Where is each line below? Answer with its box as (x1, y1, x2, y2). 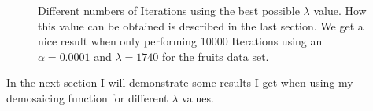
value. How (313, 2, 367, 18)
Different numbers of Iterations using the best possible (38, 2, 300, 18)
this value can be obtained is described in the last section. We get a (38, 17, 364, 34)
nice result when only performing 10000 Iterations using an (38, 33, 323, 49)
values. (182, 89, 214, 106)
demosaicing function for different (6, 89, 168, 106)
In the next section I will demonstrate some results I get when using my (6, 74, 353, 91)
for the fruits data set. (161, 48, 269, 64)
